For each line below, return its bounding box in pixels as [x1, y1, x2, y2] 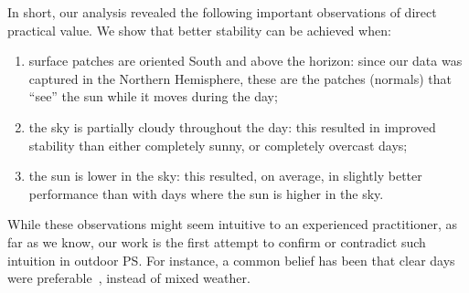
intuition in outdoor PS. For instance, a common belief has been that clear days [7, 250, 455, 269]
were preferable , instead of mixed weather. [7, 268, 250, 288]
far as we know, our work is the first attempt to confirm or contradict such [7, 232, 426, 251]
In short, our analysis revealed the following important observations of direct [7, 3, 437, 21]
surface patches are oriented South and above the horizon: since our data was [28, 51, 463, 70]
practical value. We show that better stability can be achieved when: [7, 20, 391, 39]
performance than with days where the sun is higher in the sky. [28, 183, 384, 203]
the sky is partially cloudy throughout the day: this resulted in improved [28, 117, 436, 136]
